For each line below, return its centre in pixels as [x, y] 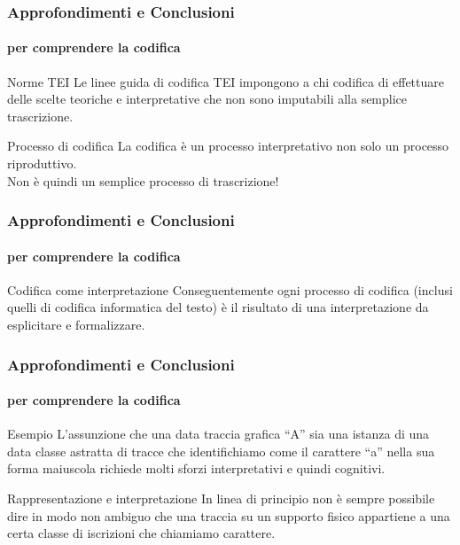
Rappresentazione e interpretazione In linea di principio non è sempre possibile [221, 498]
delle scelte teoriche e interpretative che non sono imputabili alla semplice [207, 99]
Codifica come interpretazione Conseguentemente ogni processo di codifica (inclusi [230, 289]
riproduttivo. [42, 163]
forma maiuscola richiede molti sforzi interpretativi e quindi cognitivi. [196, 468]
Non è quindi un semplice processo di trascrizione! [143, 180]
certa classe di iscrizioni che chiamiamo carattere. [141, 533]
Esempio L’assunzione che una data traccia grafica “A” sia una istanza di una [218, 434]
